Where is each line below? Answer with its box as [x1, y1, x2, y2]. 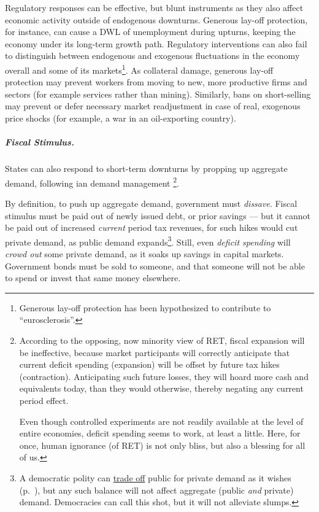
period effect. [19, 394, 69, 406]
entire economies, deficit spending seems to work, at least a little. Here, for [19, 427, 301, 440]
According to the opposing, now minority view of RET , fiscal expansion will [19, 334, 305, 346]
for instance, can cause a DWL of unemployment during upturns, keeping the [5, 25, 296, 38]
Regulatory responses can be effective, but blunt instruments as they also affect [5, 1, 304, 14]
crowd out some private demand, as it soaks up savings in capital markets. [5, 247, 284, 260]
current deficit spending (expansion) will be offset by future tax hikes [19, 358, 280, 371]
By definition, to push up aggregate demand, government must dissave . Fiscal [5, 197, 298, 209]
